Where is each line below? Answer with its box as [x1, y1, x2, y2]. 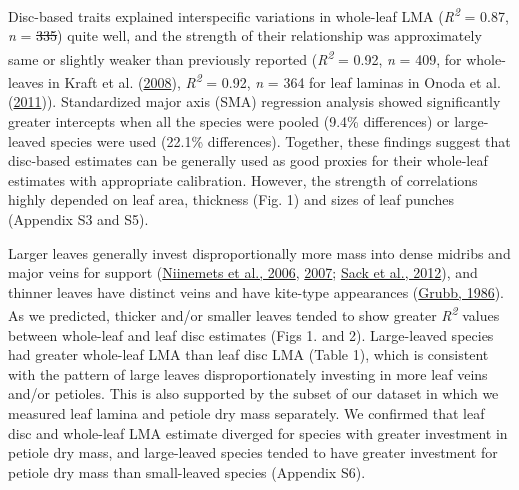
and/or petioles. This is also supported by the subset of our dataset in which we [8, 383, 499, 404]
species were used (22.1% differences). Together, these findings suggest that [50, 130, 511, 151]
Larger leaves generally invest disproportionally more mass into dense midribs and [8, 242, 511, 263]
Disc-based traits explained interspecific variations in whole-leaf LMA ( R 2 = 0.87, [8, 3, 509, 26]
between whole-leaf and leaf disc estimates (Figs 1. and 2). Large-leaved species [8, 324, 494, 345]
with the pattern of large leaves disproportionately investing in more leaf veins [8, 363, 488, 384]
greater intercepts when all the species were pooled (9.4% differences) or [8, 110, 450, 131]
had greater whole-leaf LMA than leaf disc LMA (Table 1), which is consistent [8, 344, 489, 365]
